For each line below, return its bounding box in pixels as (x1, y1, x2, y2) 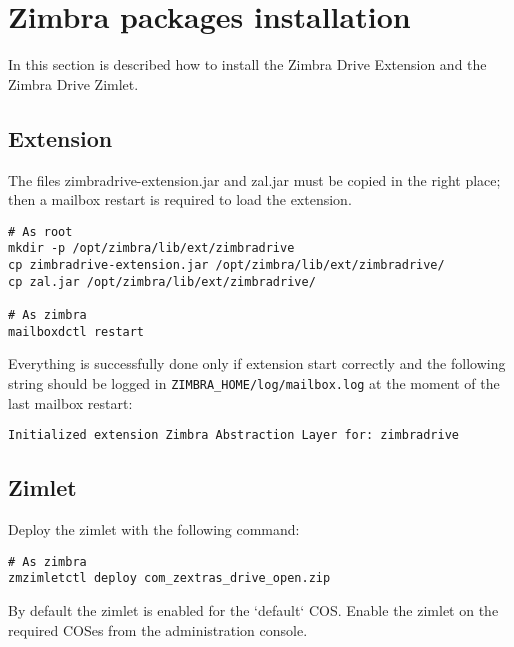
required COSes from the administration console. (8, 619, 308, 640)
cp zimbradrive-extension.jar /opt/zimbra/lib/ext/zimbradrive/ (8, 258, 445, 273)
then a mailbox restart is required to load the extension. (8, 189, 352, 210)
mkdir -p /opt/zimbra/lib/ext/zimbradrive (8, 241, 295, 256)
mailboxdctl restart (8, 324, 145, 339)
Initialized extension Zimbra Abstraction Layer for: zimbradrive (8, 428, 460, 443)
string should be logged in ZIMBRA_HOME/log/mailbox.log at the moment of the (8, 372, 500, 393)
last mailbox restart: (8, 392, 133, 413)
